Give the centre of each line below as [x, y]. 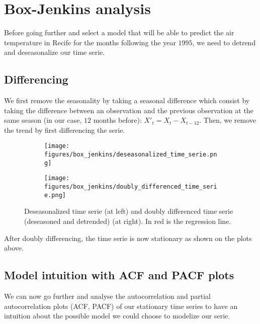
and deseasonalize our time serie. [55, 52]
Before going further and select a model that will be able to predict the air [119, 32]
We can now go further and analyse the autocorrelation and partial [107, 296]
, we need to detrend [224, 42]
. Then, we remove [228, 120]
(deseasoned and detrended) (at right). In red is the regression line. [128, 221]
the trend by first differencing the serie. [65, 130]
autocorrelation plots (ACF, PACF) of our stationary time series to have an [121, 306]
